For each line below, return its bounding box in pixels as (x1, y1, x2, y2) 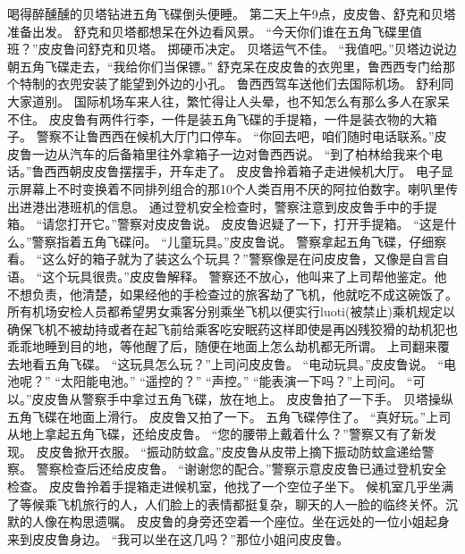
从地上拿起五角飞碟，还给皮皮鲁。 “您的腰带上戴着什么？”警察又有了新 (7, 424, 424, 443)
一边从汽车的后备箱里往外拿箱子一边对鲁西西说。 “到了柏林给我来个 (31, 144, 431, 163)
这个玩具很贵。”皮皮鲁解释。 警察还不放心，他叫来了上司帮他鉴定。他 (42, 266, 447, 285)
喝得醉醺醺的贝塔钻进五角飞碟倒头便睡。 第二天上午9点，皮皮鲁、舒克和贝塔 (7, 4, 456, 22)
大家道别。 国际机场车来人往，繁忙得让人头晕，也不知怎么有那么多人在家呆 (7, 91, 450, 110)
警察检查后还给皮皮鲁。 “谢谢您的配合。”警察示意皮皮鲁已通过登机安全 (36, 459, 447, 478)
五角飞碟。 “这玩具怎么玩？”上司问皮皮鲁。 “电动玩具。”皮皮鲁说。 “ (44, 354, 444, 373)
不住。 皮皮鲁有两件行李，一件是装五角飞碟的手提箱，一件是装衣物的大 (7, 109, 425, 128)
